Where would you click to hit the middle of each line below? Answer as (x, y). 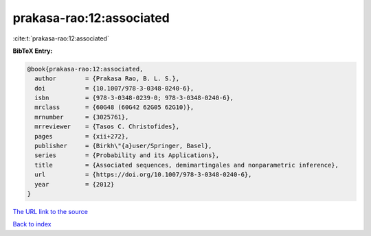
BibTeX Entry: (33, 51)
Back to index (32, 224)
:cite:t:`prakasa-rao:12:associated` (61, 38)
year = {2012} (75, 184)
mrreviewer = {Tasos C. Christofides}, (107, 127)
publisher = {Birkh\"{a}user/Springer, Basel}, (123, 146)
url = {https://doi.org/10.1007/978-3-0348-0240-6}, (143, 175)
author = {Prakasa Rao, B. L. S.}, (107, 79)
